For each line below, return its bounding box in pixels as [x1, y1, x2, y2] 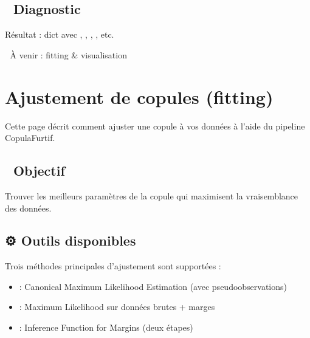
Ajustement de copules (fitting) [5, 84, 274, 109]
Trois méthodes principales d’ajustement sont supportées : [5, 260, 221, 272]
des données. [5, 201, 52, 214]
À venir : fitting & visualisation [10, 48, 127, 61]
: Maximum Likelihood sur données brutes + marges [19, 300, 215, 313]
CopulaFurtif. [5, 131, 55, 144]
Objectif [13, 161, 65, 180]
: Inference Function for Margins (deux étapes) [19, 321, 193, 334]
